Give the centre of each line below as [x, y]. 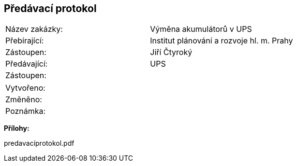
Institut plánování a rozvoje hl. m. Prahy [222, 41]
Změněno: [24, 100]
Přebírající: [25, 41]
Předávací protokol [50, 8]
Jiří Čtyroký [171, 52]
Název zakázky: [34, 29]
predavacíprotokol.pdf [39, 143]
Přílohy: [17, 128]
